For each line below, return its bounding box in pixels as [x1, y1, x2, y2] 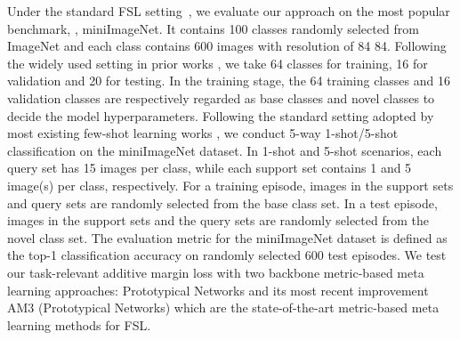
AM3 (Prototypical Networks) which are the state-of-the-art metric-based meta [7, 298, 440, 317]
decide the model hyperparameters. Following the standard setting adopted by [7, 106, 434, 125]
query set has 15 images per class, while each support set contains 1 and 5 [7, 158, 412, 177]
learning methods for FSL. [7, 315, 151, 334]
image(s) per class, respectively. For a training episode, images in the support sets [7, 175, 454, 194]
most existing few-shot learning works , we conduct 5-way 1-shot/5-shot [7, 124, 399, 142]
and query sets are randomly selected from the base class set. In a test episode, [7, 193, 438, 212]
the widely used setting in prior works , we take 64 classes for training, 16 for [7, 53, 428, 72]
